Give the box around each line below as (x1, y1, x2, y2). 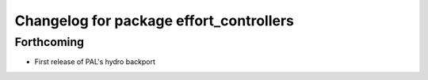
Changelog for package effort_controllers (14, 12, 295, 29)
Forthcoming (14, 35, 85, 49)
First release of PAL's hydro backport (34, 57, 156, 67)
